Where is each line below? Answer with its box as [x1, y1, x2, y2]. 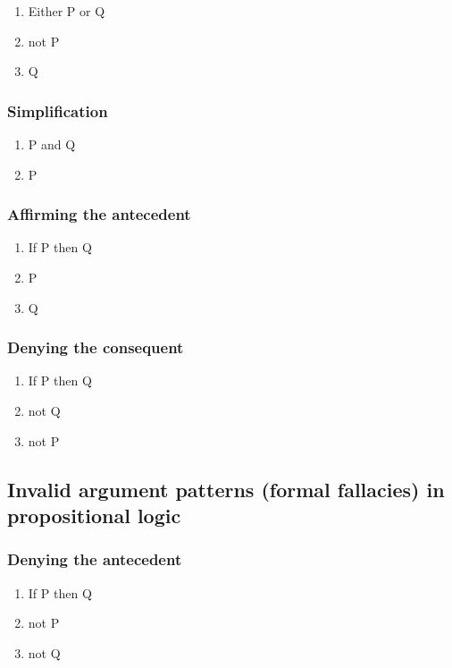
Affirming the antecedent [7, 203, 191, 225]
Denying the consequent [7, 336, 184, 359]
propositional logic [7, 501, 181, 528]
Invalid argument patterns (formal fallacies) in [7, 475, 445, 503]
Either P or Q [28, 2, 105, 20]
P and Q [28, 135, 76, 153]
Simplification [7, 99, 108, 122]
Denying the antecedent [7, 548, 182, 571]
